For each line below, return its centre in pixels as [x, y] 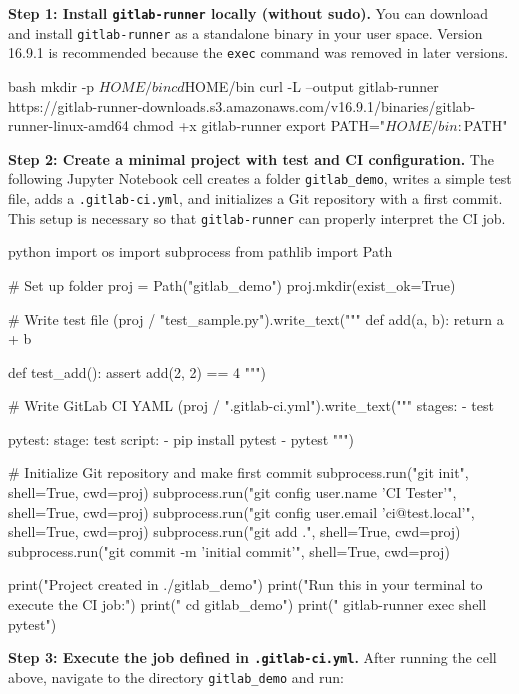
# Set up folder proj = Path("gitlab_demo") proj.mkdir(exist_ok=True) [232, 284]
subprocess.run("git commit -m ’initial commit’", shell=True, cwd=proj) [229, 550]
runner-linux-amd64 [68, 125]
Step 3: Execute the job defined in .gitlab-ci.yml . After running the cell [252, 657]
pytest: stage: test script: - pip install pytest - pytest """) [181, 438]
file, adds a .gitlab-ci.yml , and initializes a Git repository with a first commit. [255, 198]
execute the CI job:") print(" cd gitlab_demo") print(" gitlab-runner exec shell [247, 604]
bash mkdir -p [51, 85]
